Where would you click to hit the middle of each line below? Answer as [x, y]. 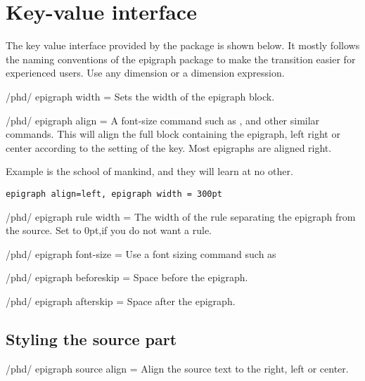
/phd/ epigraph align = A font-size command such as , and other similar [163, 120]
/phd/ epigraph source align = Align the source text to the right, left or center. [177, 368]
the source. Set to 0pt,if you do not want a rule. [109, 230]
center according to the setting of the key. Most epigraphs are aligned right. [169, 147]
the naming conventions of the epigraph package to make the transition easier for [181, 59]
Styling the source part [91, 338]
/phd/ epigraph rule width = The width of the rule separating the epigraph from [181, 216]
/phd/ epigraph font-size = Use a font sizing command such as [141, 253]
